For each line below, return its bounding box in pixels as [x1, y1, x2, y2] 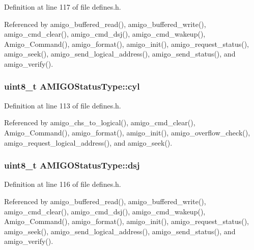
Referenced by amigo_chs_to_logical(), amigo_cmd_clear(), [4, 117, 195, 128]
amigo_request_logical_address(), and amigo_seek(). [4, 137, 173, 148]
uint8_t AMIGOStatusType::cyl [4, 80, 140, 93]
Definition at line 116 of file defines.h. [4, 179, 121, 189]
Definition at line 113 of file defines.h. [4, 100, 121, 110]
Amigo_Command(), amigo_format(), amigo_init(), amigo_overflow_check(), [4, 127, 250, 137]
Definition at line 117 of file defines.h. [4, 2, 121, 12]
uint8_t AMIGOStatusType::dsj [4, 159, 140, 172]
